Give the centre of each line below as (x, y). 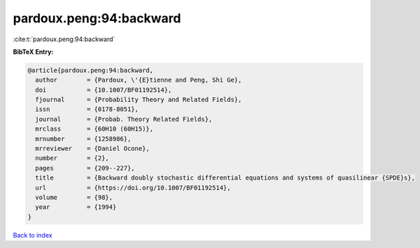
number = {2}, (72, 158)
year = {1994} (76, 207)
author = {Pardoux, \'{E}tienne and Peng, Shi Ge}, (139, 80)
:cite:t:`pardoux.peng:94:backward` (64, 39)
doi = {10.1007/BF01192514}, (104, 90)
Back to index (33, 235)
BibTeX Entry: (33, 52)
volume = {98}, (74, 197)
